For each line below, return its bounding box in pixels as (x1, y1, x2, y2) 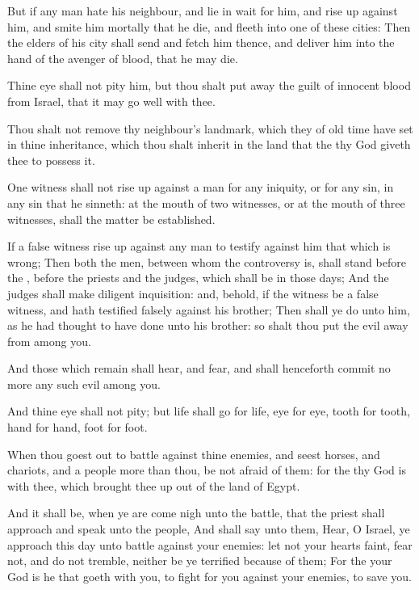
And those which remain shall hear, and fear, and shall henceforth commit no (7, 360, 391, 377)
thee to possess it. (7, 151, 95, 168)
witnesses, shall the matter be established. (7, 210, 216, 227)
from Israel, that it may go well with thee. (7, 92, 216, 109)
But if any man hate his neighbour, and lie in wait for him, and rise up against (7, 2, 398, 19)
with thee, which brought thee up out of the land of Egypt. (7, 477, 300, 494)
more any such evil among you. (7, 375, 161, 392)
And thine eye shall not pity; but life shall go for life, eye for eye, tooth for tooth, (7, 402, 410, 419)
